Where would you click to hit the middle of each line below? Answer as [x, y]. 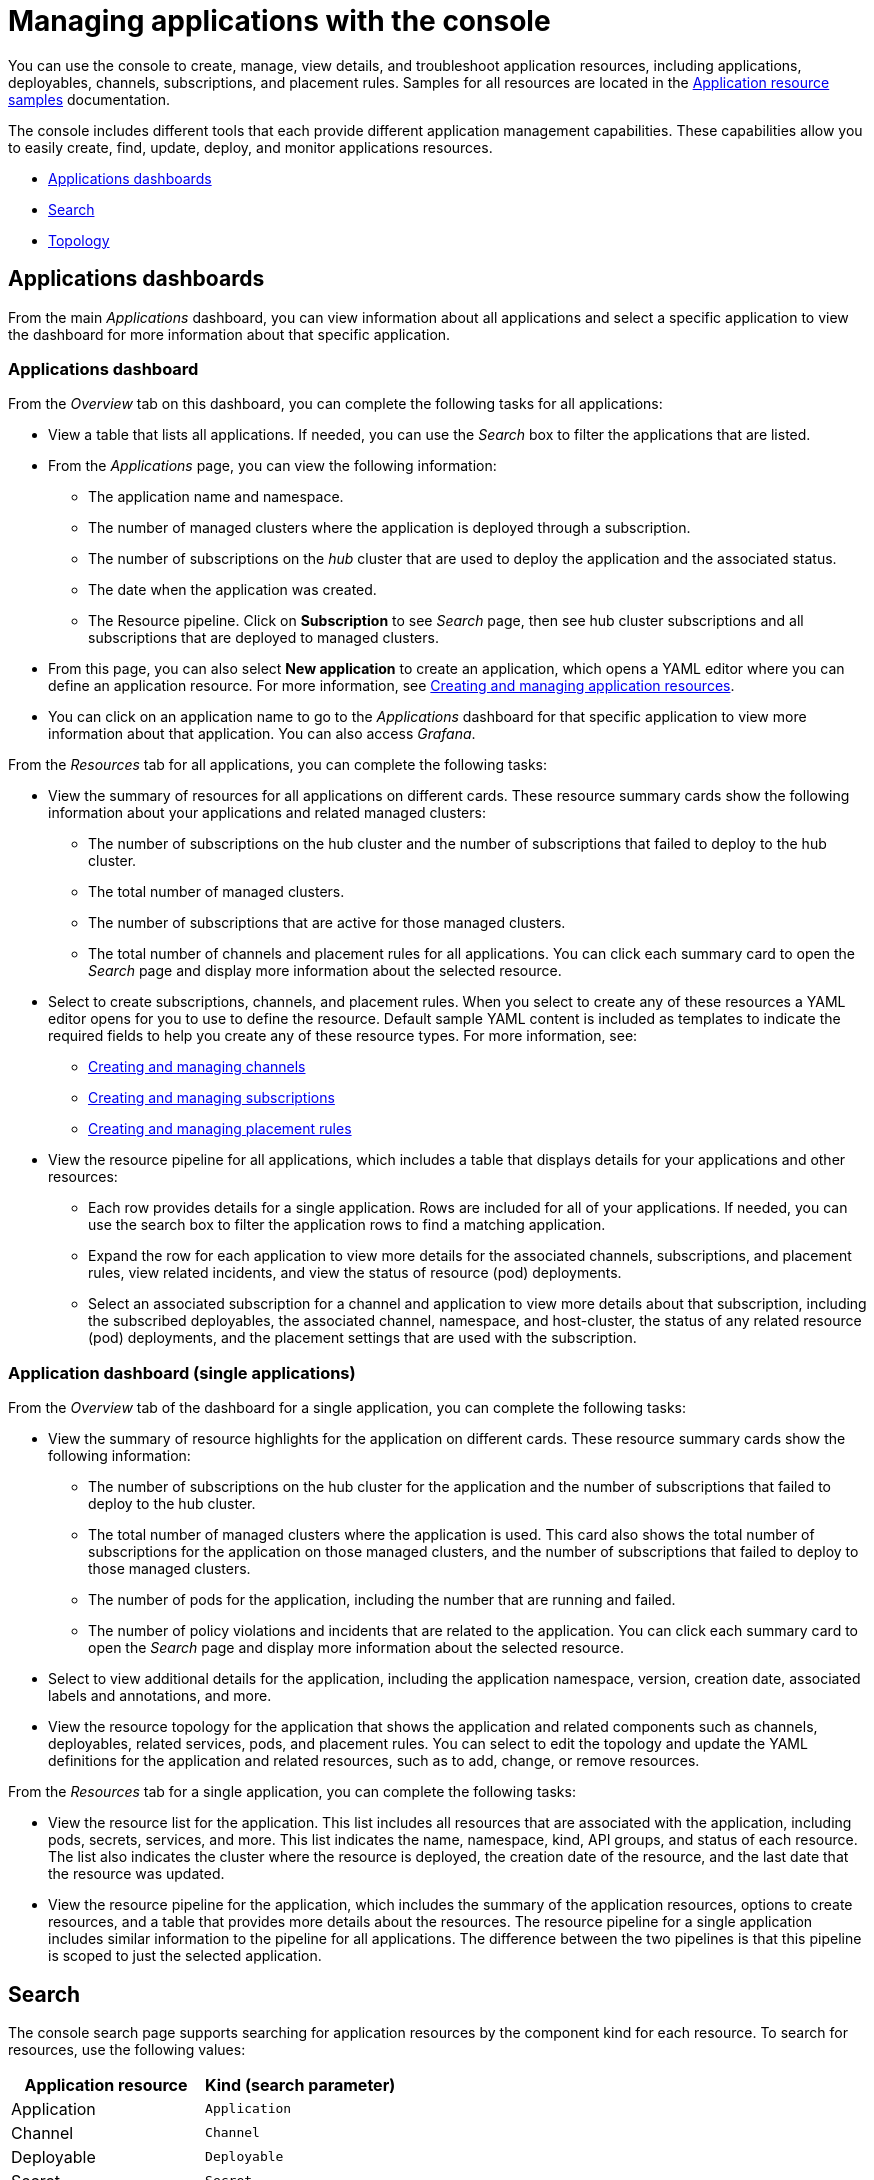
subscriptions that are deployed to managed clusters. [263, 638]
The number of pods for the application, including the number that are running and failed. [382, 1600]
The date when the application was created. [232, 590]
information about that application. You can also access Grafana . [262, 734]
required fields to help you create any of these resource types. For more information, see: [343, 1036]
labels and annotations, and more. [160, 1696]
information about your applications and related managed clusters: [267, 813]
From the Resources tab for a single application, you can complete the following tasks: [292, 1792]
